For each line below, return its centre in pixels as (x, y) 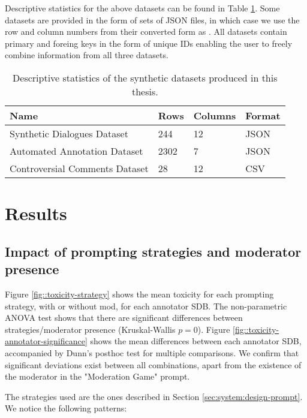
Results (36, 213)
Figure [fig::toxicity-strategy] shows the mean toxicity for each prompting (139, 294)
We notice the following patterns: (66, 408)
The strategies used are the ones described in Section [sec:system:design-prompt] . (154, 396)
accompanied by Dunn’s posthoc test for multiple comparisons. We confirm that (152, 352)
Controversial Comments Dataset (79, 168)
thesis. (145, 91)
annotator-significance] (46, 341)
